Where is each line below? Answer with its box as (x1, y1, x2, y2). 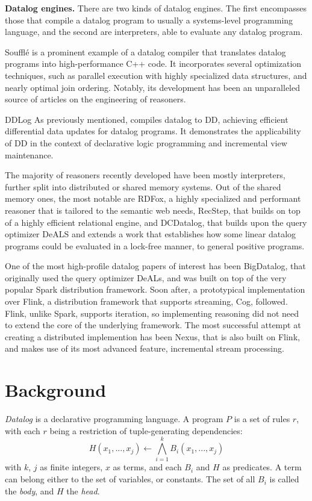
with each (5, 424, 40, 437)
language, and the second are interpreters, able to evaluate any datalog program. (5, 25, 303, 38)
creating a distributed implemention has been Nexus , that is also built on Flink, (5, 330, 300, 343)
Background (5, 378, 107, 402)
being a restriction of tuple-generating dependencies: (49, 424, 243, 437)
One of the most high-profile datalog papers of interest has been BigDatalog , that (5, 260, 306, 272)
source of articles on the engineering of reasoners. (5, 93, 186, 105)
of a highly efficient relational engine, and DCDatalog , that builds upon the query (5, 216, 307, 228)
